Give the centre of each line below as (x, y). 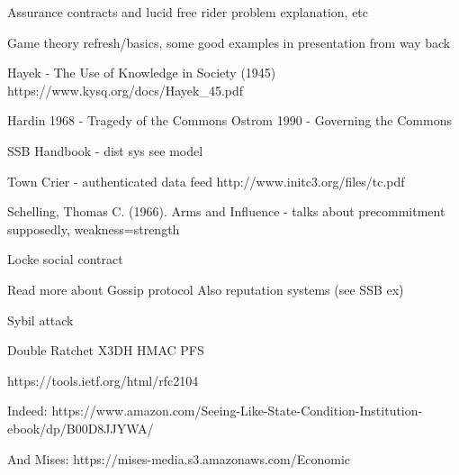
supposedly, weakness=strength (94, 228)
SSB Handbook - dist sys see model (105, 150)
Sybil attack (40, 320)
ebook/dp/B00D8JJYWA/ (81, 428)
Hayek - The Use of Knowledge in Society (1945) (142, 73)
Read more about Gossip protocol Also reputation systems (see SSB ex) (206, 289)
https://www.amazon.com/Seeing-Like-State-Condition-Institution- (237, 411)
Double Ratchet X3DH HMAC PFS (106, 350)
